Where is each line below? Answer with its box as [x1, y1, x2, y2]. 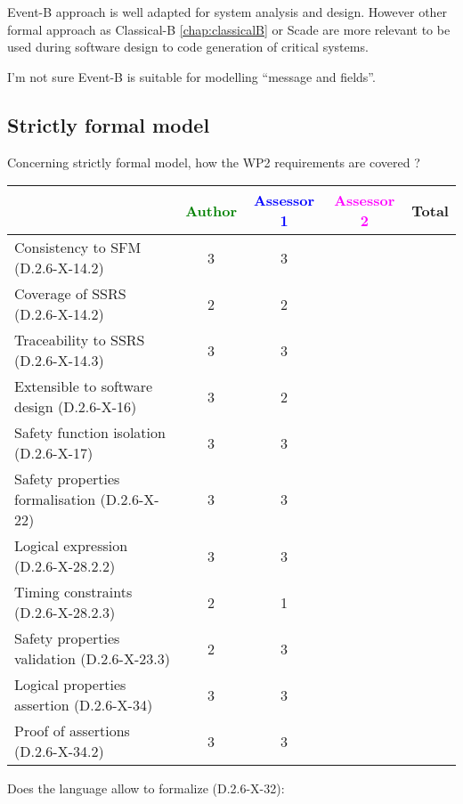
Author [185, 199, 237, 221]
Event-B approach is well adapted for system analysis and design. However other [7, 3, 448, 20]
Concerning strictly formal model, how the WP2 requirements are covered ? [7, 152, 420, 171]
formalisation [14, 489, 96, 510]
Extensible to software [14, 376, 153, 397]
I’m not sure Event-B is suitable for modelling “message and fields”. [7, 67, 376, 85]
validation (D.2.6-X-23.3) [14, 648, 170, 670]
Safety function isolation [14, 422, 166, 443]
